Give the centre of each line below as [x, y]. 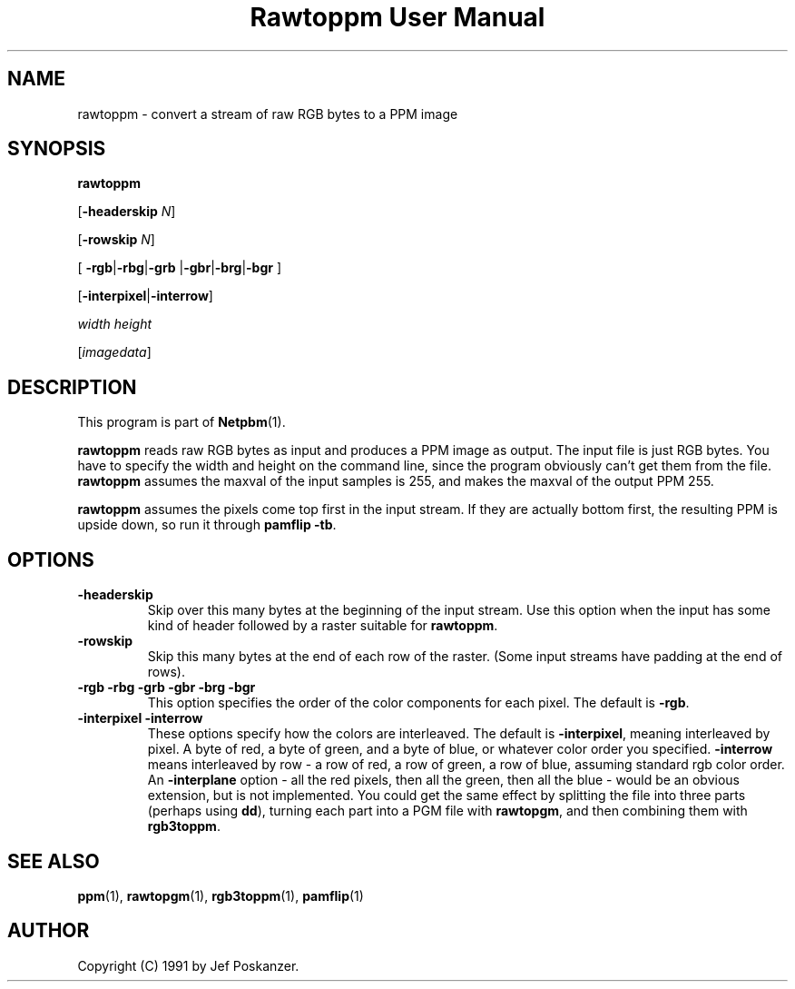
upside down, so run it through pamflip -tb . [207, 525]
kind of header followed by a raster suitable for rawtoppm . [323, 626]
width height [115, 324]
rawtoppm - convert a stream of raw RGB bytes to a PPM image [268, 114]
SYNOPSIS [57, 149]
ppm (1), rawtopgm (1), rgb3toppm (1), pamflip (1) [221, 895]
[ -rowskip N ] [116, 240]
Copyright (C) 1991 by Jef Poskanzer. [188, 965]
